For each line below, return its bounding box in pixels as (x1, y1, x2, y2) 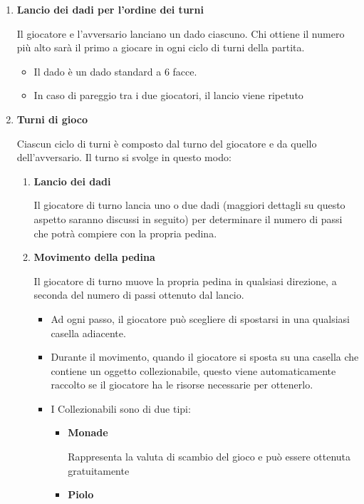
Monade (68, 425, 108, 440)
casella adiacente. (51, 325, 126, 340)
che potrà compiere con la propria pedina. (33, 225, 217, 240)
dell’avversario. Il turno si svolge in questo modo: (16, 150, 232, 165)
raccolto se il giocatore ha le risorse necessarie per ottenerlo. (51, 377, 313, 392)
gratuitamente (68, 463, 130, 478)
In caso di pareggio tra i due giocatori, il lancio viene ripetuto (33, 88, 303, 103)
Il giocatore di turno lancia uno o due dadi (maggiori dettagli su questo (33, 197, 345, 212)
